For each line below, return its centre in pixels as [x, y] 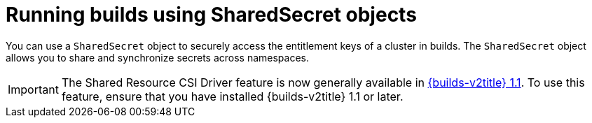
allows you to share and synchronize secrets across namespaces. [158, 57]
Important [33, 89]
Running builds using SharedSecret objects [211, 15]
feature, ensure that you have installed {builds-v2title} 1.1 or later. [232, 96]
